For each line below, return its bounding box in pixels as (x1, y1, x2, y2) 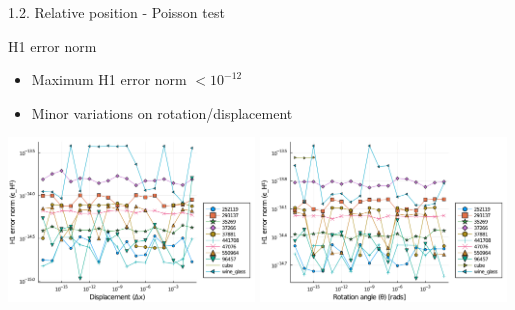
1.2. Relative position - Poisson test (8, 2, 225, 22)
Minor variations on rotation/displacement (31, 102, 293, 123)
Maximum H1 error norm (31, 69, 187, 90)
